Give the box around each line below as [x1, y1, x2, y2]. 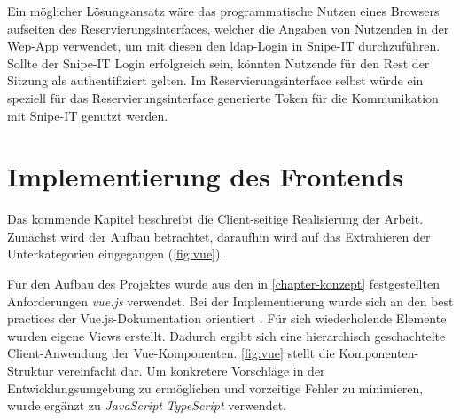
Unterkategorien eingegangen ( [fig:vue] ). [7, 244, 224, 263]
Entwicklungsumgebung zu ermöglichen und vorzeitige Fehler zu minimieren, [7, 378, 424, 397]
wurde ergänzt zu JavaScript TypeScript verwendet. [7, 396, 286, 415]
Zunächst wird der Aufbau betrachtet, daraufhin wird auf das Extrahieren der [7, 226, 431, 245]
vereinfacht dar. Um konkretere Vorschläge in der [58, 361, 325, 380]
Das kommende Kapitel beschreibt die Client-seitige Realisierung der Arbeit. [7, 210, 424, 228]
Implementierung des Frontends [7, 158, 404, 194]
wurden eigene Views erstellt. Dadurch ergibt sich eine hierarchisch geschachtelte [7, 326, 446, 345]
